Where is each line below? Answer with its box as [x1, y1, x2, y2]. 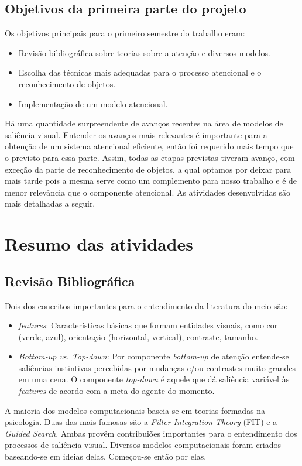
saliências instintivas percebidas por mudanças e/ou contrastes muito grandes [18, 361, 296, 374]
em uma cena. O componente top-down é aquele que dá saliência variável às [18, 373, 290, 385]
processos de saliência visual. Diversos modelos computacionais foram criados [5, 438, 282, 451]
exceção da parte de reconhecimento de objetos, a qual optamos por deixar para [5, 163, 291, 175]
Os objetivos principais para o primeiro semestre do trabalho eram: [5, 27, 245, 39]
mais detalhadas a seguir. [5, 197, 95, 210]
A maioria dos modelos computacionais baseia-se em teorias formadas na [5, 404, 266, 416]
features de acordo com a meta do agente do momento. [18, 385, 215, 397]
